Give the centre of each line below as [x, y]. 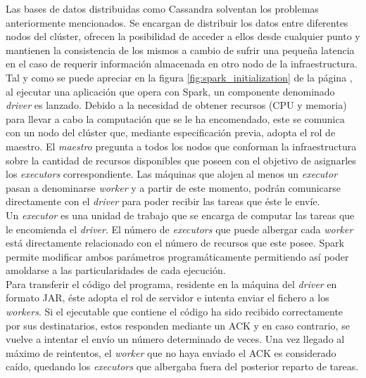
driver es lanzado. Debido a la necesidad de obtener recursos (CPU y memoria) [176, 105]
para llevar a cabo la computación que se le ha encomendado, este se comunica [175, 118]
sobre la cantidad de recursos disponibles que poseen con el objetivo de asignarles [181, 160]
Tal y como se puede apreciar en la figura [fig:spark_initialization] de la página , [179, 77]
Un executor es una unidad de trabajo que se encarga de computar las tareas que [180, 215]
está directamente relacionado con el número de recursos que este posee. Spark [175, 243]
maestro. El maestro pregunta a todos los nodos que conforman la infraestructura [181, 146]
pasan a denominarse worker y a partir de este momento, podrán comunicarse [173, 187]
